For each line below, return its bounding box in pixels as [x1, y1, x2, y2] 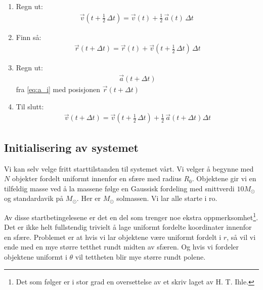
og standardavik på [4, 193, 64, 203]
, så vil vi [227, 231, 256, 242]
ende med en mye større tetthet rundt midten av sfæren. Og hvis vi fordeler [4, 241, 239, 252]
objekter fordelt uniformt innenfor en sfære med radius [12, 173, 182, 184]
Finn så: [16, 31, 41, 42]
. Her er [76, 193, 101, 203]
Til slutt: [16, 101, 44, 111]
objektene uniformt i [4, 251, 67, 262]
